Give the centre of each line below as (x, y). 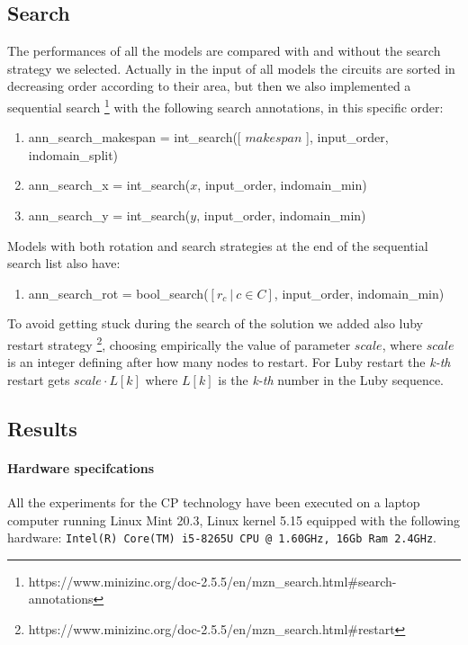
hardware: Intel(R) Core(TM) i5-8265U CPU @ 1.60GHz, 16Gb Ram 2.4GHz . (222, 537)
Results (42, 428)
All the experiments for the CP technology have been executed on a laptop (214, 502)
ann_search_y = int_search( (109, 215)
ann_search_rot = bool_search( (118, 293)
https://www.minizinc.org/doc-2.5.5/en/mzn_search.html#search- (212, 581)
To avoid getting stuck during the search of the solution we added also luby (215, 323)
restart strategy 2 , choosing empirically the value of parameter (179, 343)
